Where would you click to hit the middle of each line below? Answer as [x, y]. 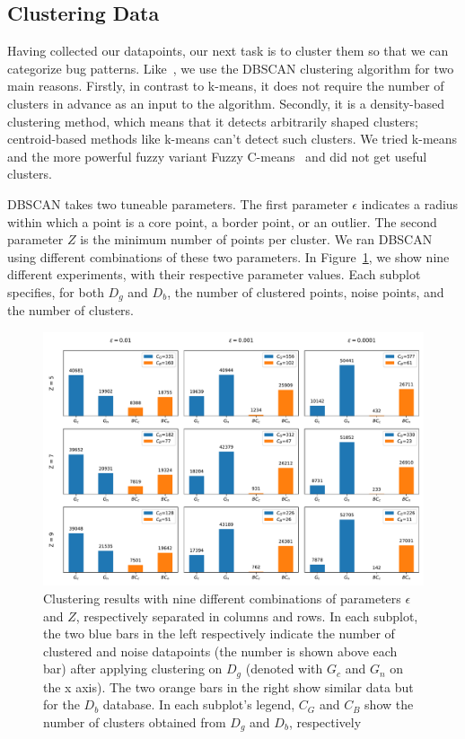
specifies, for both [56, 291]
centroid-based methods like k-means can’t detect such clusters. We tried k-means [232, 139]
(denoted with [284, 669]
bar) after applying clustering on [133, 669]
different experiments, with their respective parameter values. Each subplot [214, 274]
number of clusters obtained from [135, 721]
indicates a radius [410, 203]
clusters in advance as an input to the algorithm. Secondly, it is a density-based [226, 103]
